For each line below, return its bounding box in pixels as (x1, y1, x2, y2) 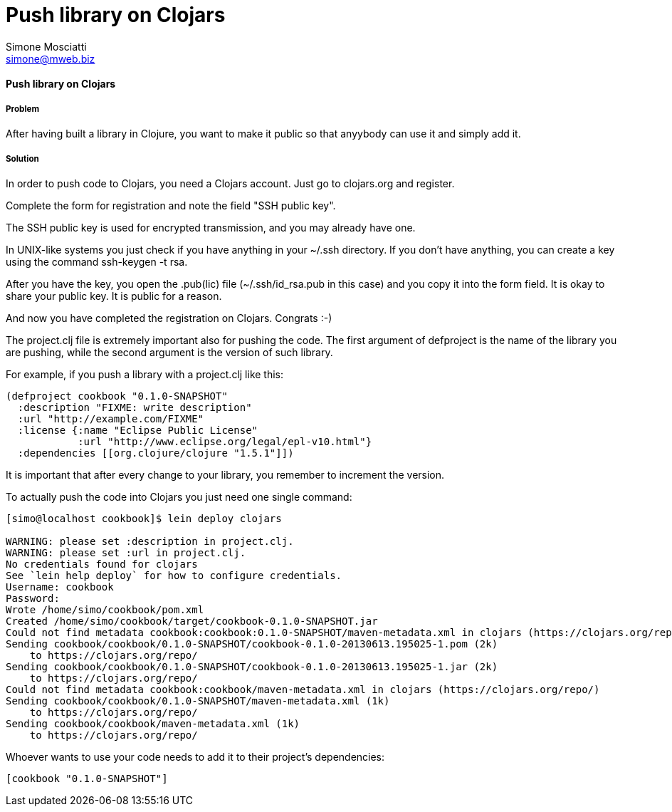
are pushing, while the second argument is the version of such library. (6, 345, 333, 358)
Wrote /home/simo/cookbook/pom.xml (6, 603, 204, 615)
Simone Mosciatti (6, 40, 87, 53)
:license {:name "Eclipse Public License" (17, 424, 258, 436)
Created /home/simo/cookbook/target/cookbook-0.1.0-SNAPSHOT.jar (6, 615, 378, 627)
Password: (6, 592, 60, 604)
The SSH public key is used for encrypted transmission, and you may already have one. (6, 221, 416, 234)
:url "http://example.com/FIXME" (17, 412, 204, 425)
